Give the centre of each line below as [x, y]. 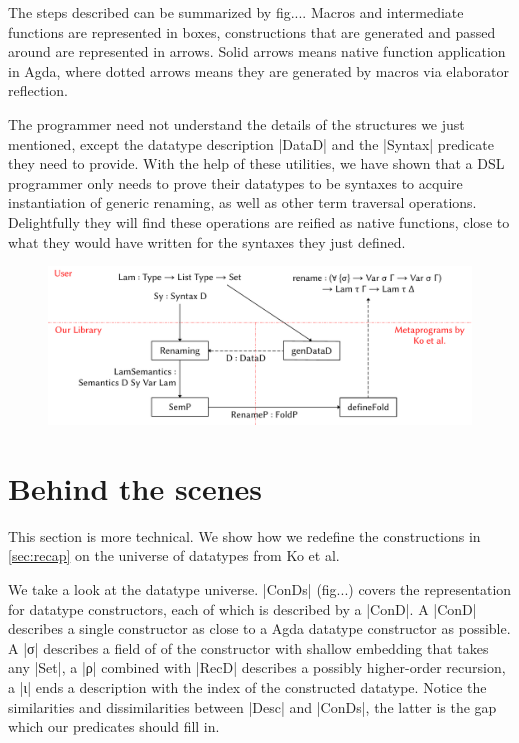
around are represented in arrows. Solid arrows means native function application [257, 51]
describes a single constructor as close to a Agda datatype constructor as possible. [259, 628]
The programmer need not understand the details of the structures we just [236, 123]
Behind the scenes [135, 487]
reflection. [38, 90]
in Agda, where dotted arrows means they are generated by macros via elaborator [259, 70]
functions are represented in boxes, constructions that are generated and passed [252, 31]
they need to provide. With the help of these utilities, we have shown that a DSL [256, 163]
